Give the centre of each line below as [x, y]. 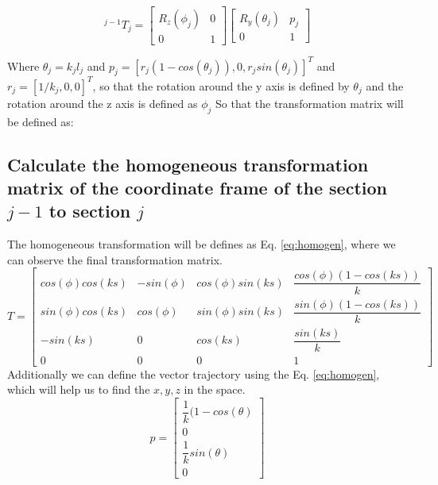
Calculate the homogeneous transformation [188, 164]
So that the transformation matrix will [310, 103]
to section [90, 211]
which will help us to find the [79, 389]
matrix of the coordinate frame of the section [197, 188]
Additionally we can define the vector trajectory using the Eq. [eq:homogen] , [194, 373]
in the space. [215, 389]
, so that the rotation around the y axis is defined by [221, 85]
